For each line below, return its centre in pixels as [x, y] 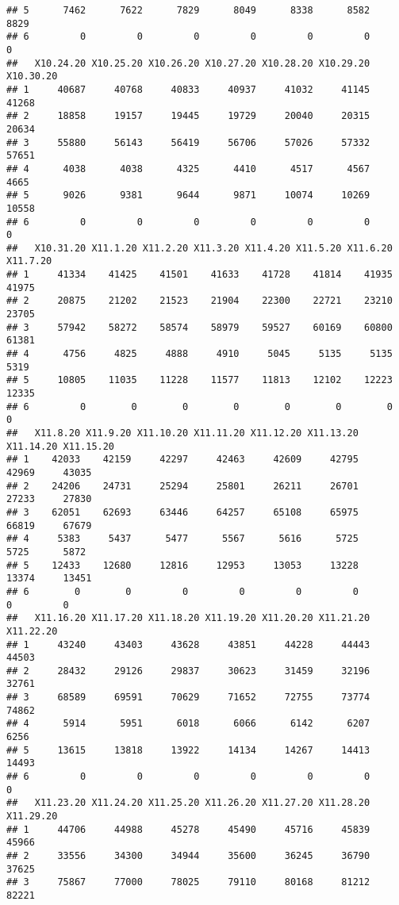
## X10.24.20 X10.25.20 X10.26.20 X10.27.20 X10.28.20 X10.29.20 [188, 63]
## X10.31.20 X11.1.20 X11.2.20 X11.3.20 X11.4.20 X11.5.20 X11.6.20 [199, 248]
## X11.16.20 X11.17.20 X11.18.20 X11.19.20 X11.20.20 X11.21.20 [188, 618]
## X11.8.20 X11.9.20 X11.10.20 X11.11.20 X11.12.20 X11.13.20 [182, 433]
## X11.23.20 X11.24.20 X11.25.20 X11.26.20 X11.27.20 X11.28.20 [188, 803]
